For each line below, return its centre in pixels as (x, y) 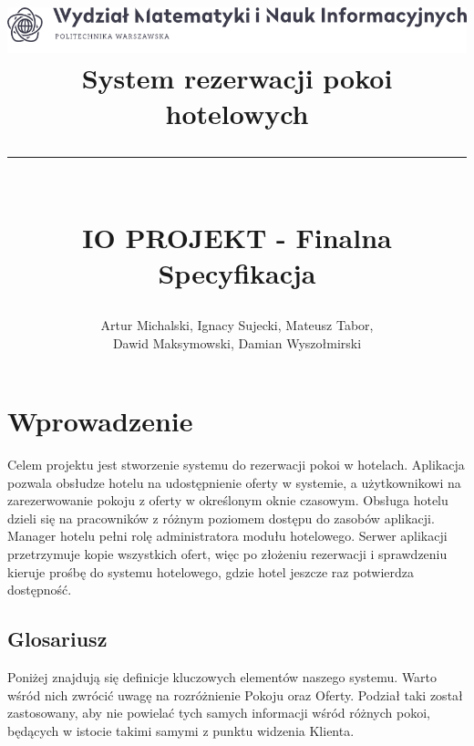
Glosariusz (57, 639)
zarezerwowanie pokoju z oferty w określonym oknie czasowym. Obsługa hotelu (228, 500)
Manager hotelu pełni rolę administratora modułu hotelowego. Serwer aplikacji (227, 536)
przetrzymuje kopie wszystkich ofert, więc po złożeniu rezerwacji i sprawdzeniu (227, 554)
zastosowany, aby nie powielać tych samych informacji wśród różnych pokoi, (219, 713)
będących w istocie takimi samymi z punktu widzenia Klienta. (181, 730)
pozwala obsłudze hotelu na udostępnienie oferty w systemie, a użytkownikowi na (234, 482)
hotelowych (237, 114)
